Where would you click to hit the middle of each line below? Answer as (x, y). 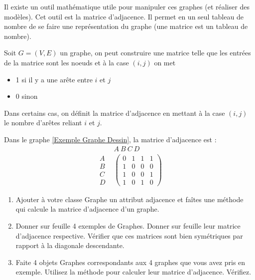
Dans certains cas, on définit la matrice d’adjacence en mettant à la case (115, 113)
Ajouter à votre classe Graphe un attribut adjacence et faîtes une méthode (129, 199)
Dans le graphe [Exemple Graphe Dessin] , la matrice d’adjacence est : (110, 139)
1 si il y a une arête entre (54, 79)
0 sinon (27, 96)
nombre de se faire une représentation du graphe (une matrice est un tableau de (126, 26)
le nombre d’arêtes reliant (43, 123)
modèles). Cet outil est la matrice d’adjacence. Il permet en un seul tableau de (124, 16)
